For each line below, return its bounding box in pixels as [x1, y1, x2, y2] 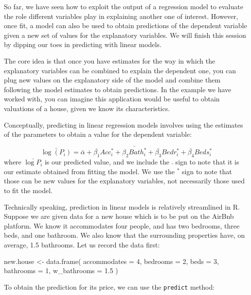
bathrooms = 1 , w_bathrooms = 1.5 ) [4, 265, 118, 276]
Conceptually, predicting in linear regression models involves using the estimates [4, 119, 243, 130]
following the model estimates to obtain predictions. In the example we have [4, 84, 232, 94]
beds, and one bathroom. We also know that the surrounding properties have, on [4, 230, 245, 240]
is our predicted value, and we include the [44, 157, 170, 167]
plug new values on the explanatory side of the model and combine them [4, 75, 221, 85]
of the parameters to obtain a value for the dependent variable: [4, 129, 192, 139]
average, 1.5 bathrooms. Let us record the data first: [4, 239, 160, 249]
